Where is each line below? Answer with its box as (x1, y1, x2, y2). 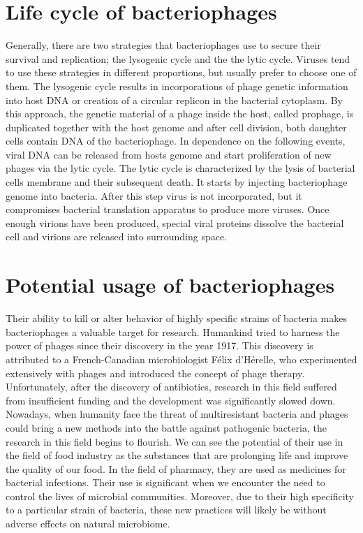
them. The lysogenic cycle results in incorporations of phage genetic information (6, 78, 348, 93)
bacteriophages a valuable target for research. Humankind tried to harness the (6, 324, 340, 339)
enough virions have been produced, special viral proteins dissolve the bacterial (6, 215, 344, 230)
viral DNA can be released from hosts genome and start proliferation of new (6, 147, 332, 161)
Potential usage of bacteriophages (6, 270, 335, 299)
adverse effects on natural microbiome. (6, 516, 170, 531)
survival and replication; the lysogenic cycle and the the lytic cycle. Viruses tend (6, 51, 350, 66)
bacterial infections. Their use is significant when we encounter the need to (6, 475, 325, 490)
